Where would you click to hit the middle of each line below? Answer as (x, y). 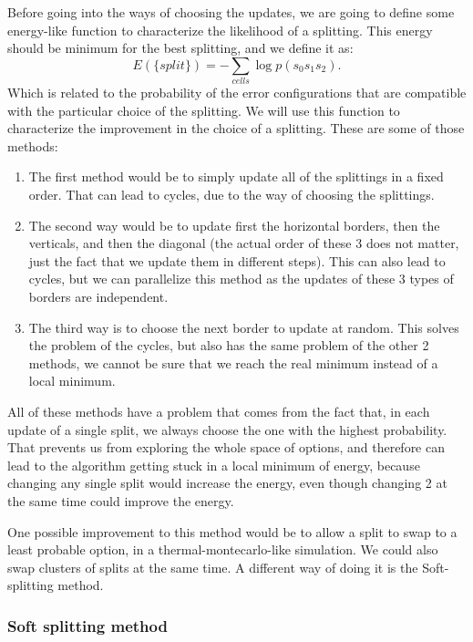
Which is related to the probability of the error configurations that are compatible (237, 93)
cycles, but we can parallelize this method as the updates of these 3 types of (241, 279)
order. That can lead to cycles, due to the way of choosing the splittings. (231, 195)
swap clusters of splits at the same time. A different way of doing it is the (213, 567)
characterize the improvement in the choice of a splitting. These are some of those (236, 128)
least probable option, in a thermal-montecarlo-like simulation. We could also (223, 549)
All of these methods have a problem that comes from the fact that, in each (219, 412)
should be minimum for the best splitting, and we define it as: (180, 48)
